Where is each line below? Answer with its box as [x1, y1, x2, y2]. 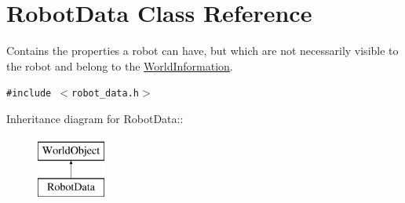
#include [6, 88, 52, 100]
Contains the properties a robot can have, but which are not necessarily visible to [6, 42, 399, 59]
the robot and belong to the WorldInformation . [6, 57, 233, 74]
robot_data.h [71, 88, 139, 100]
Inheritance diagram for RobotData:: [6, 110, 184, 126]
